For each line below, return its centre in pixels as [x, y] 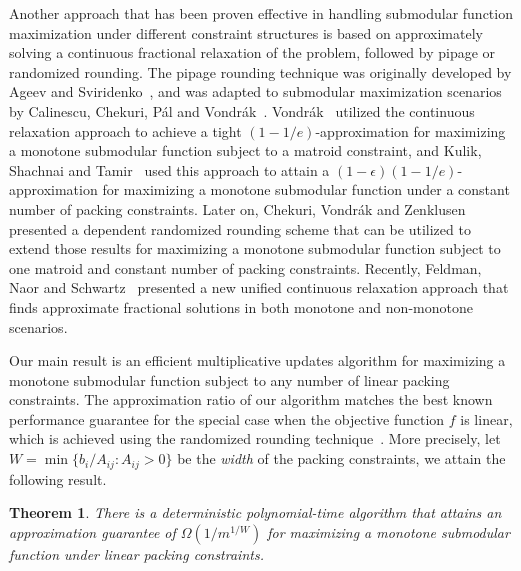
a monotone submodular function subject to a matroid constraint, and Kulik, [245, 150]
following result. [58, 478]
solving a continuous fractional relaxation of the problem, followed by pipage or [252, 52]
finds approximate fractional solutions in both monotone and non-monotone [241, 306]
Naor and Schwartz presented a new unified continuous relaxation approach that [259, 287]
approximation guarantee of [92, 531]
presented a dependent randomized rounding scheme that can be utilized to [240, 228]
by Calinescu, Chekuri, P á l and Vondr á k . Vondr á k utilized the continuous [242, 110]
